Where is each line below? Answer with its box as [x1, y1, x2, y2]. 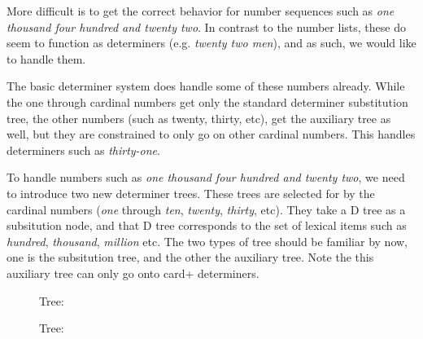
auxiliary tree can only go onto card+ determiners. [7, 264, 259, 281]
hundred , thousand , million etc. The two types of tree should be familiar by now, [7, 232, 408, 249]
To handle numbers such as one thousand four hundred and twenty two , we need [7, 169, 405, 186]
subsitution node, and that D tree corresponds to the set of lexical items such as [7, 217, 407, 234]
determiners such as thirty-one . [7, 141, 160, 158]
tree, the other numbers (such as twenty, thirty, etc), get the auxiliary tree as [7, 109, 391, 126]
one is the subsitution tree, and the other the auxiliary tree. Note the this [7, 249, 374, 266]
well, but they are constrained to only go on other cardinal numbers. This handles [7, 125, 416, 143]
